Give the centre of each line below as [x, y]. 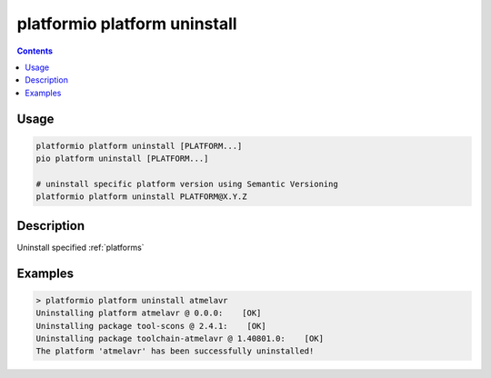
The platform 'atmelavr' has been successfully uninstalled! [175, 351]
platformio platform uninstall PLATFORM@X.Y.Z [141, 197]
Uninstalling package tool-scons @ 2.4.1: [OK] [151, 326]
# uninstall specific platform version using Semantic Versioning [187, 184]
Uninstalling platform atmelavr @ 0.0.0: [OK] [149, 313]
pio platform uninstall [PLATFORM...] [122, 159]
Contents [35, 51]
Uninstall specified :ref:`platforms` [80, 247]
